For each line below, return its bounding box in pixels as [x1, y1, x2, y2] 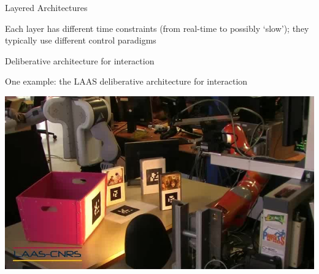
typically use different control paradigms [5, 34, 156, 47]
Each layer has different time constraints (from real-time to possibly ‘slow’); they [5, 21, 309, 34]
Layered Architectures [5, 1, 88, 13]
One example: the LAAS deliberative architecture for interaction [5, 75, 248, 88]
